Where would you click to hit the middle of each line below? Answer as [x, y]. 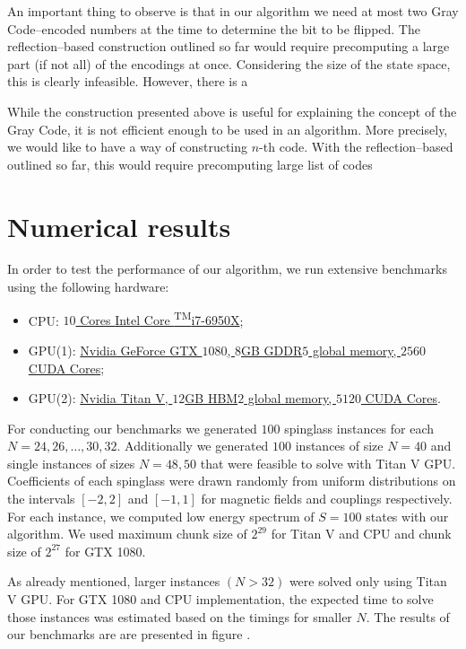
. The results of [408, 616]
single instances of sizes [71, 463]
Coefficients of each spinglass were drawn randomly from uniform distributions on [232, 481]
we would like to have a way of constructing [128, 147]
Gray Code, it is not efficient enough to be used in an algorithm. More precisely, [228, 129]
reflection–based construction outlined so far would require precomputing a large [229, 46]
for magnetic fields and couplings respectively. [327, 499]
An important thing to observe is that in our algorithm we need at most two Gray [233, 11]
